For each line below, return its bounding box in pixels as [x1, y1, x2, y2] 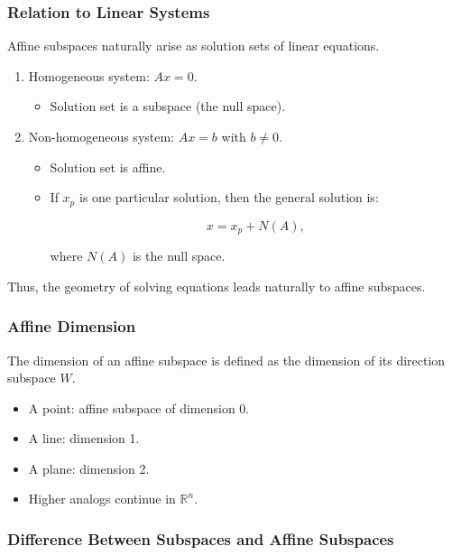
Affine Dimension [7, 315, 136, 338]
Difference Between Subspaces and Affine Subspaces [7, 527, 394, 550]
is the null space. [132, 246, 226, 265]
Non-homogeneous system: [28, 127, 175, 145]
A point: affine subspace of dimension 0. [28, 398, 250, 417]
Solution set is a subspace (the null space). [50, 97, 286, 116]
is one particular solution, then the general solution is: [78, 188, 379, 207]
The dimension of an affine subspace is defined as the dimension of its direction [7, 350, 446, 369]
